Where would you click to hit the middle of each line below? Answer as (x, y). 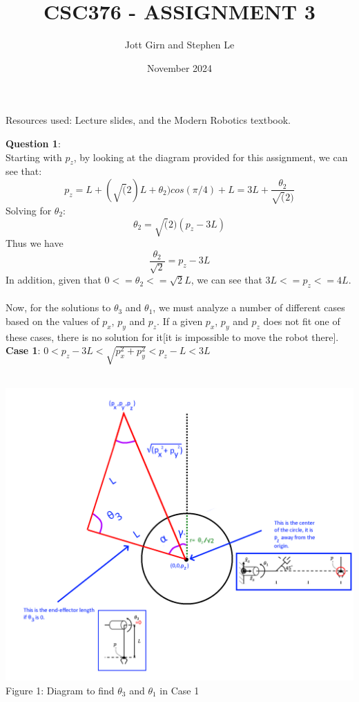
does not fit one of (302, 321)
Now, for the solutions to (58, 307)
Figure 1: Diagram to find (60, 690)
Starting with (34, 157)
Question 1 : (33, 143)
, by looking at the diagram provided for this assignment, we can (211, 157)
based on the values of (52, 321)
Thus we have (35, 243)
